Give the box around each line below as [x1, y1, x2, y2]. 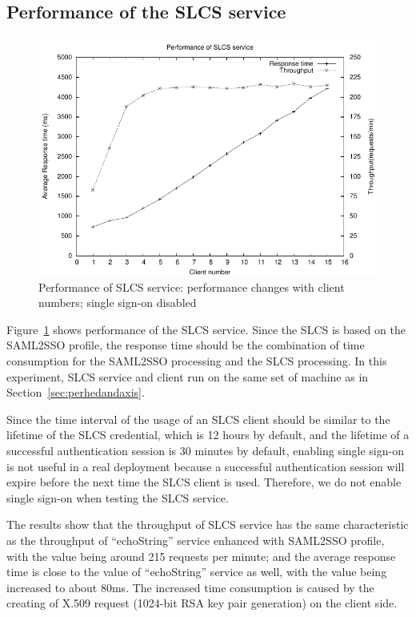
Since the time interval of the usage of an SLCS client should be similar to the [6, 410, 390, 427]
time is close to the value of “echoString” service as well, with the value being [6, 563, 387, 580]
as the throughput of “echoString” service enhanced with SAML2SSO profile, [6, 531, 385, 548]
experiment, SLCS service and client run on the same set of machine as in [6, 368, 369, 385]
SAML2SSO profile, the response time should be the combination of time [6, 337, 365, 353]
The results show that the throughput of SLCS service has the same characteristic [6, 516, 409, 533]
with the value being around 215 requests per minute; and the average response [6, 547, 396, 564]
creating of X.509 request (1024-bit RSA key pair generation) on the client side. [6, 595, 398, 611]
